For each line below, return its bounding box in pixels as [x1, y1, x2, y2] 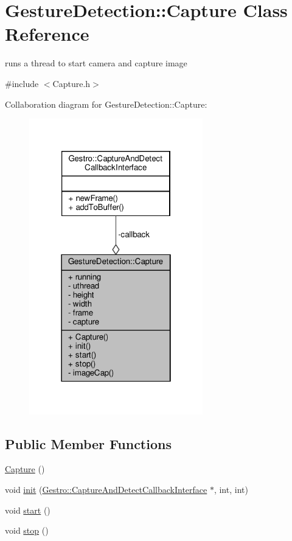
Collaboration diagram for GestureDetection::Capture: [5, 97, 207, 110]
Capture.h [52, 77, 91, 89]
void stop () [5, 524, 49, 537]
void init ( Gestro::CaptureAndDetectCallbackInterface [5, 483, 207, 496]
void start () [5, 503, 50, 516]
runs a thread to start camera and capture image [5, 57, 187, 69]
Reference [5, 21, 89, 46]
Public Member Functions [5, 434, 172, 453]
